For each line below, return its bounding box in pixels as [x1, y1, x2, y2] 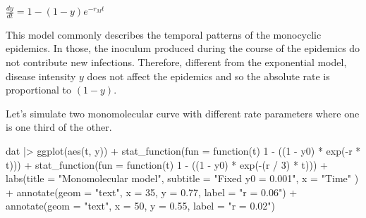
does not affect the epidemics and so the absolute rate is [87, 68, 330, 83]
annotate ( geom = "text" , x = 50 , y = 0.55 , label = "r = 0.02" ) [6, 198, 276, 213]
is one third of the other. [6, 120, 112, 134]
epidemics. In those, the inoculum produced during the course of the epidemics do [6, 41, 360, 56]
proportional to [6, 82, 72, 97]
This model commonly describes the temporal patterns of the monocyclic [6, 27, 322, 41]
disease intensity [6, 68, 76, 83]
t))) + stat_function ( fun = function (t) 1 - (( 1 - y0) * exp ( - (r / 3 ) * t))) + [6, 157, 328, 172]
